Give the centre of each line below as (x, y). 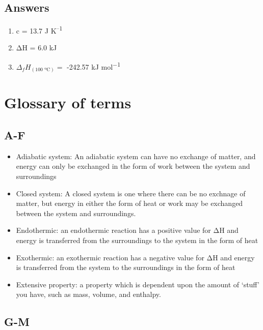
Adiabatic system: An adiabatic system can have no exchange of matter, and (136, 156)
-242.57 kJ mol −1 (94, 66)
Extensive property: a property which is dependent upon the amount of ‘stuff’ (138, 284)
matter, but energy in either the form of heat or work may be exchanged (129, 203)
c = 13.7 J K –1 (39, 30)
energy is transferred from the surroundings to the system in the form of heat (137, 240)
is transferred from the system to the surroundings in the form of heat (126, 267)
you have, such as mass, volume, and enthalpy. (88, 294)
